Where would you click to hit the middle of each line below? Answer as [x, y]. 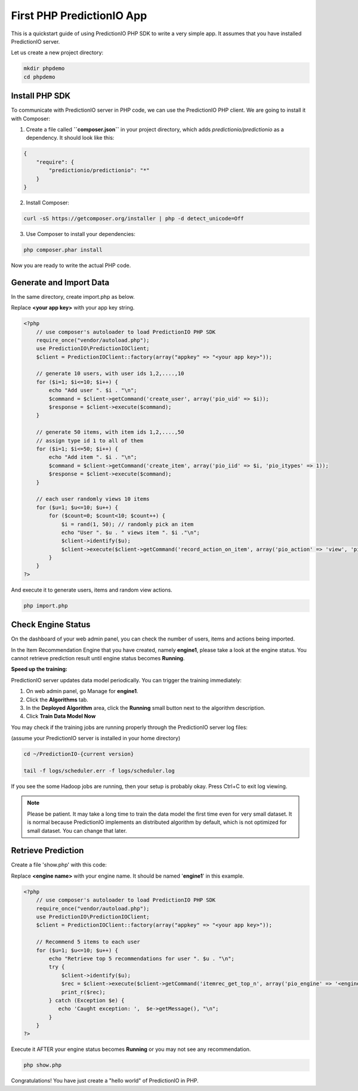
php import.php [46, 606]
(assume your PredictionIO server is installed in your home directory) [96, 738]
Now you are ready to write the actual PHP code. [71, 265]
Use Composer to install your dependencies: [81, 234]
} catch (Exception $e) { [87, 1000]
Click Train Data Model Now [61, 716]
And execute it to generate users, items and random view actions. [92, 590]
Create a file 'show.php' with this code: [59, 865]
